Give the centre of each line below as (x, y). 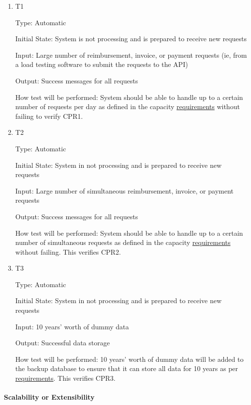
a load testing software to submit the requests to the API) (102, 64)
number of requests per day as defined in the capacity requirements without (127, 106)
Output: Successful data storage (62, 343)
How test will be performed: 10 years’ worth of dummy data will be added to (129, 359)
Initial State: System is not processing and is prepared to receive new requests (131, 39)
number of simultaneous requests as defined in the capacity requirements (123, 242)
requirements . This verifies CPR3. (65, 378)
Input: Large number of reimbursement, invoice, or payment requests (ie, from (131, 55)
